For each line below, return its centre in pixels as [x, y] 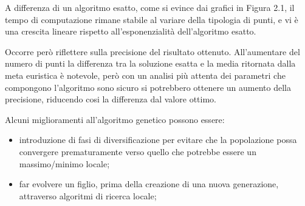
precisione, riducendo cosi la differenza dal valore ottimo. [111, 99]
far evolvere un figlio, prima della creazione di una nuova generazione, [149, 184]
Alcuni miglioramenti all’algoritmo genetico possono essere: [115, 119]
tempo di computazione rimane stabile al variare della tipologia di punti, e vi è [152, 19]
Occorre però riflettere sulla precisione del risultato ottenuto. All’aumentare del [152, 51]
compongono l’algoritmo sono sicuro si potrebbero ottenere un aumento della [148, 87]
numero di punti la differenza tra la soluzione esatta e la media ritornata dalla [150, 63]
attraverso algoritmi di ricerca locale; [88, 195]
